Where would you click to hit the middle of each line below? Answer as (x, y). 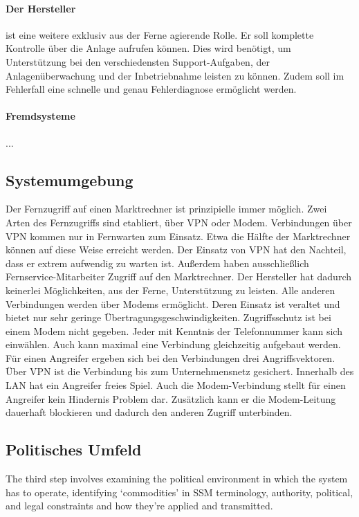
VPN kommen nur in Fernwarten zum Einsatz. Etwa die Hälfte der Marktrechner (178, 236)
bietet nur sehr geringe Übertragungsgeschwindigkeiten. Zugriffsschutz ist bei (168, 317)
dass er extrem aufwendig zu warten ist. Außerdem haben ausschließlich (157, 263)
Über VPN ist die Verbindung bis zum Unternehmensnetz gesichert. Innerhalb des (180, 371)
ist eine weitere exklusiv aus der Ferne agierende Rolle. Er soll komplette (160, 34)
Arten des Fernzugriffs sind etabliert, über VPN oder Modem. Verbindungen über (179, 222)
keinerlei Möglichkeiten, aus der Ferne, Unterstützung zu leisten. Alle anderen (171, 290)
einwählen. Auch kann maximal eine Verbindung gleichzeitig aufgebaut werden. (173, 344)
